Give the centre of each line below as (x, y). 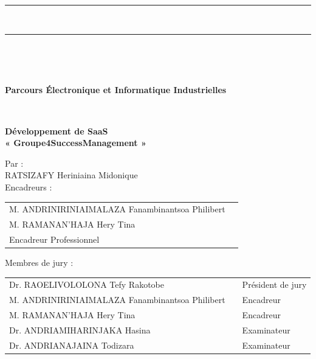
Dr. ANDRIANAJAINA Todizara (72, 345)
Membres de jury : (39, 263)
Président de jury (274, 284)
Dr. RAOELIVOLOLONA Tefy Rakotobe (87, 284)
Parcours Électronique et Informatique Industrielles (116, 90)
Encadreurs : (29, 186)
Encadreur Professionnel (54, 239)
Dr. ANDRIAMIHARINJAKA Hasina (80, 329)
